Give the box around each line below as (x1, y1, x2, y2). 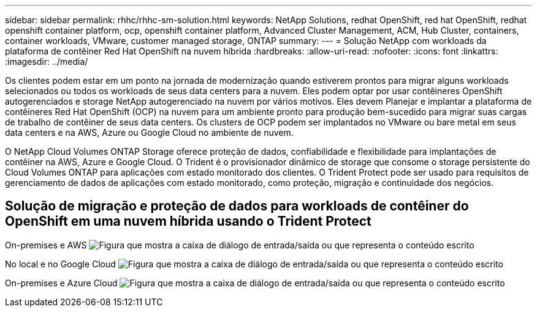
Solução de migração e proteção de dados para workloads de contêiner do (5, 198, 469, 214)
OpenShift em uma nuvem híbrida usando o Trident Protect (5, 214, 371, 229)
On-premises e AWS (5, 239, 87, 250)
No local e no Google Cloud (5, 258, 116, 269)
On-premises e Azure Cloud (5, 277, 118, 288)
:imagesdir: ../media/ (5, 56, 88, 67)
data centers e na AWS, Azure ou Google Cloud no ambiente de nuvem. (5, 127, 294, 138)
